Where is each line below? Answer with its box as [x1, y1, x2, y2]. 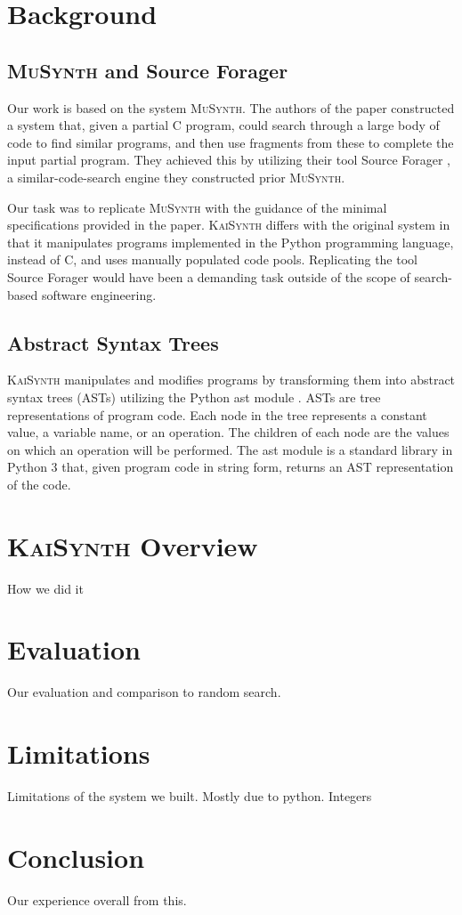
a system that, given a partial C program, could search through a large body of [7, 116, 440, 134]
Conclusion [7, 838, 145, 875]
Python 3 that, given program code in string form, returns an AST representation [7, 457, 454, 476]
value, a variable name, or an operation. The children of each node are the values [7, 423, 450, 441]
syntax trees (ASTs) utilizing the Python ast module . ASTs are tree [7, 387, 381, 406]
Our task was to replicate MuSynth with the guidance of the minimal [7, 198, 387, 216]
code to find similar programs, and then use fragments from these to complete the [7, 133, 454, 151]
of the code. [7, 474, 71, 493]
